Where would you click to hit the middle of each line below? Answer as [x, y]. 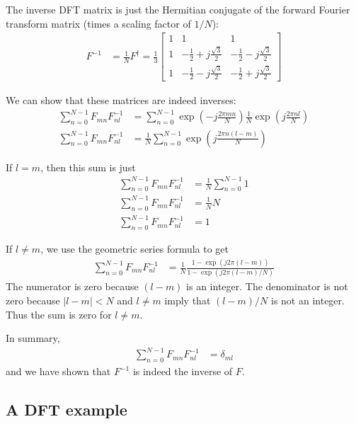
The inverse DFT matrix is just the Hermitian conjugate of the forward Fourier [178, 9]
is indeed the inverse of [183, 371]
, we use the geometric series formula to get [135, 249]
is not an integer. [308, 300]
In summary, [33, 338]
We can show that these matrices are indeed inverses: [121, 100]
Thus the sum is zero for [59, 314]
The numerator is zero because [72, 286]
